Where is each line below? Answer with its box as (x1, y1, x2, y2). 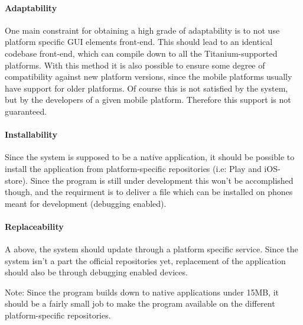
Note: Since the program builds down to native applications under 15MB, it (5, 285, 279, 298)
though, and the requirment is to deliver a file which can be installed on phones (5, 186, 293, 198)
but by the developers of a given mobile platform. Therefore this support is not (5, 93, 291, 106)
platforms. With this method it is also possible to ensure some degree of (5, 58, 265, 71)
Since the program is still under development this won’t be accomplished (30, 174, 294, 186)
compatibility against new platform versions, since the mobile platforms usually (5, 70, 292, 83)
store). (5, 174, 28, 186)
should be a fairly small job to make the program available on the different (5, 297, 275, 310)
